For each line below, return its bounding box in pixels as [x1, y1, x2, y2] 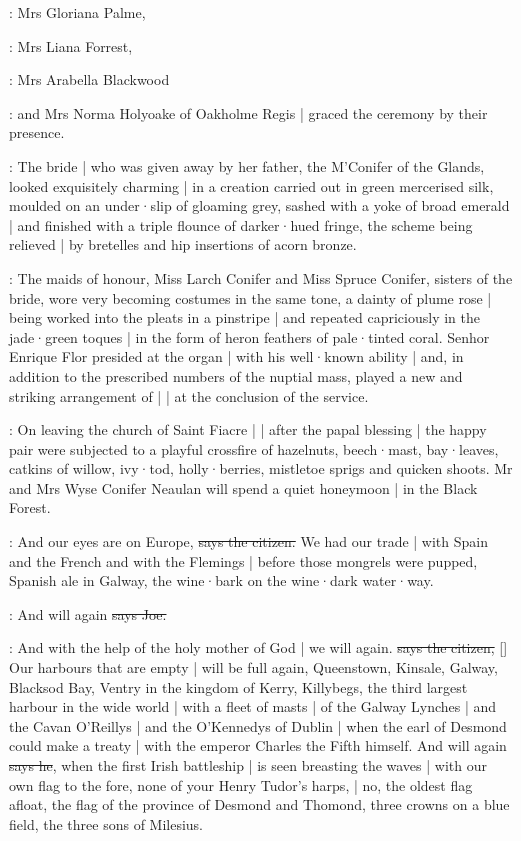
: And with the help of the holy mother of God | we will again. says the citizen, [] [9, 637, 508, 658]
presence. [9, 122, 65, 143]
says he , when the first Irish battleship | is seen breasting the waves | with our [9, 755, 487, 775]
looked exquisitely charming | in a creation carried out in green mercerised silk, [9, 175, 494, 196]
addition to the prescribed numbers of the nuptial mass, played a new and [9, 365, 463, 386]
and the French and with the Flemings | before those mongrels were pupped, [9, 550, 478, 571]
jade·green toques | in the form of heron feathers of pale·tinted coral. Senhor [9, 326, 490, 347]
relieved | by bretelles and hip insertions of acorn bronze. [9, 234, 357, 255]
